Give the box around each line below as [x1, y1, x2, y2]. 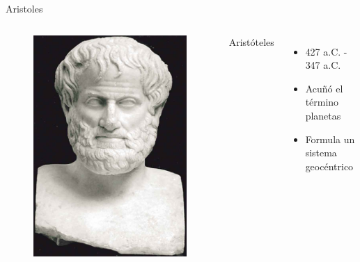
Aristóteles [228, 34, 274, 49]
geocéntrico [305, 158, 354, 173]
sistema [305, 145, 337, 160]
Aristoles [6, 1, 43, 15]
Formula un [305, 131, 355, 146]
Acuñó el [305, 81, 343, 95]
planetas [305, 108, 341, 122]
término [305, 95, 339, 109]
